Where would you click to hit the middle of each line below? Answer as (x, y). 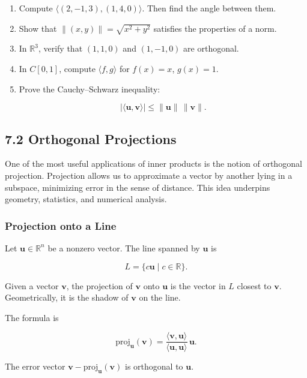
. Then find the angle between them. (209, 8)
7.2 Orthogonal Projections (91, 138)
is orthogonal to (154, 366)
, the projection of (99, 285)
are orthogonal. (211, 48)
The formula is (32, 317)
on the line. (160, 297)
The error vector (35, 366)
